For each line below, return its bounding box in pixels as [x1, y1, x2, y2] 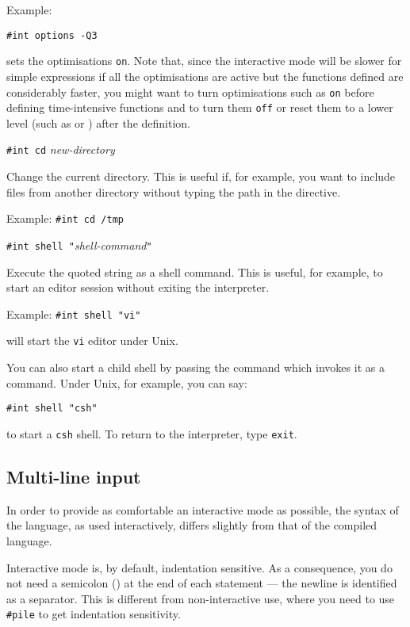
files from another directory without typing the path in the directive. [6, 183, 341, 200]
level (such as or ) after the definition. [6, 114, 191, 131]
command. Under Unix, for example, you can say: [6, 374, 247, 391]
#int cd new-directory [6, 141, 115, 158]
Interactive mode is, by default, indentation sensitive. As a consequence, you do [6, 559, 393, 575]
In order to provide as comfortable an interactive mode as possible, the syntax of [6, 501, 399, 518]
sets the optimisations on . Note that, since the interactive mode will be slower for [6, 52, 402, 69]
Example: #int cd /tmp [6, 210, 124, 227]
